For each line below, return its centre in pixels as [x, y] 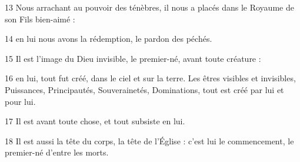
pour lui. [20, 101]
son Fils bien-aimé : [40, 19]
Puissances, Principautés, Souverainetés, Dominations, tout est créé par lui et [144, 89]
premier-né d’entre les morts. [57, 152]
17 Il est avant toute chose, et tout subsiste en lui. [95, 121]
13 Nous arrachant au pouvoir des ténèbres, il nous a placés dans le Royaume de [149, 7]
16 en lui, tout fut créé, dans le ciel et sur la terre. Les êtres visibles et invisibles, [150, 78]
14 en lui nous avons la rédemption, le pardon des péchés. [109, 39]
